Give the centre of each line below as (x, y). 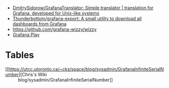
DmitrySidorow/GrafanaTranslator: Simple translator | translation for (83, 8)
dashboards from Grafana (39, 24)
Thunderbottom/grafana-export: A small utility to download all (77, 18)
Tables (20, 55)
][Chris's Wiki (33, 74)
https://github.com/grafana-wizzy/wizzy (55, 29)
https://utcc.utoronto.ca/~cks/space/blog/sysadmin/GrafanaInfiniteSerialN (86, 69)
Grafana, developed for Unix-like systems (56, 13)
